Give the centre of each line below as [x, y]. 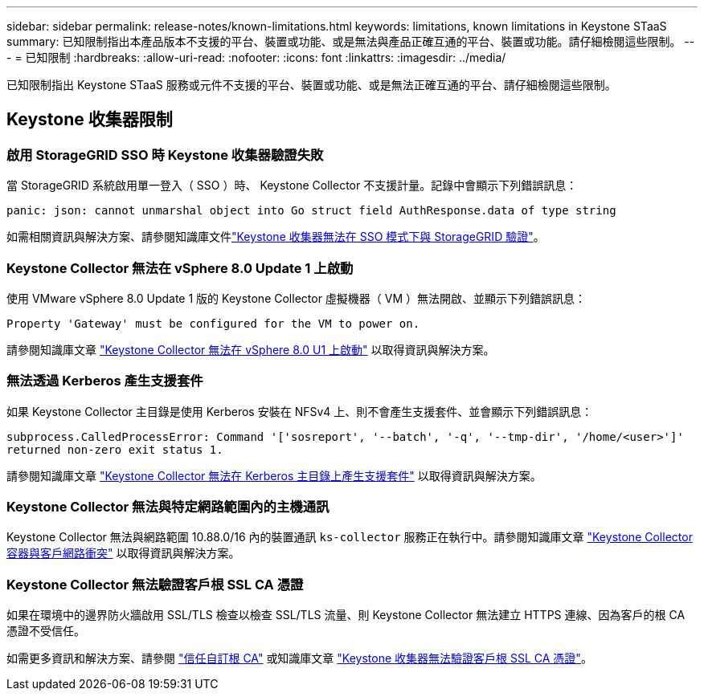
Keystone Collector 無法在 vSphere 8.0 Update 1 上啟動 [180, 268]
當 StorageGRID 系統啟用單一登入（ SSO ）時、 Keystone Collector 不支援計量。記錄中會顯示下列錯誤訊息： [292, 185]
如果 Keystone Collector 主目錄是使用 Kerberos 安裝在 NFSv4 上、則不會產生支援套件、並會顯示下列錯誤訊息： [300, 411]
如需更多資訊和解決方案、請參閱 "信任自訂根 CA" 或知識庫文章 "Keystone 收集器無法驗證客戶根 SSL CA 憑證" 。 [299, 658]
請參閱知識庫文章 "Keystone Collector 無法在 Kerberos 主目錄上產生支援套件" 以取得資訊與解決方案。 [274, 475]
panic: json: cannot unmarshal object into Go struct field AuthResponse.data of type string [311, 211]
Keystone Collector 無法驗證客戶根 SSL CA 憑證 [155, 584]
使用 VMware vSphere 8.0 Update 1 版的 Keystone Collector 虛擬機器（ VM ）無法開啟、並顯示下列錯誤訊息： [297, 298]
